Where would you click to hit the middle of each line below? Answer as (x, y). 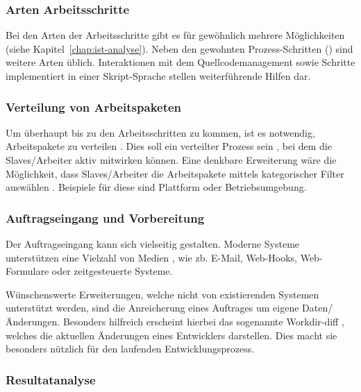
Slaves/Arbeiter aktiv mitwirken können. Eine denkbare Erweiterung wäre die (171, 160)
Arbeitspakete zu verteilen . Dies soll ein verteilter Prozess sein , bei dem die (169, 146)
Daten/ (318, 308)
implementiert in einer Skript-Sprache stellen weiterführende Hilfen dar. (158, 76)
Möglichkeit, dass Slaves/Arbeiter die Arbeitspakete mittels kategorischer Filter (175, 173)
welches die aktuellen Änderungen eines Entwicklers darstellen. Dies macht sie (171, 335)
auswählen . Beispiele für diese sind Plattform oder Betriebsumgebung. (156, 187)
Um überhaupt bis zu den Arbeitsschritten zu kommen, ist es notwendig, (160, 132)
